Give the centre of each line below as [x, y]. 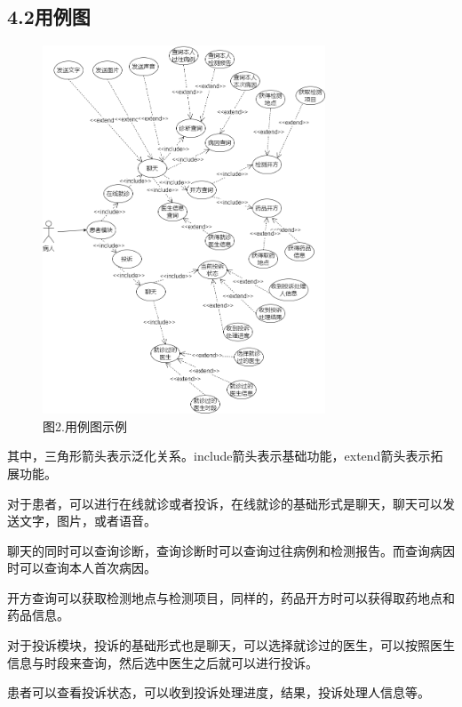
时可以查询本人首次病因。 [82, 568]
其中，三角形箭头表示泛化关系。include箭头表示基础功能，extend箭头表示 [219, 456]
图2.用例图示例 [85, 426]
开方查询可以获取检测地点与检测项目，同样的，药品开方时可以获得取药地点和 [231, 597]
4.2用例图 [49, 16]
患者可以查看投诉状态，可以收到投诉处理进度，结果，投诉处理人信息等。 [219, 692]
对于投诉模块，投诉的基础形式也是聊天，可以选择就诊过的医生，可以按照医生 [231, 645]
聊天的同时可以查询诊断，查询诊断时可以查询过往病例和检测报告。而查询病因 [231, 550]
